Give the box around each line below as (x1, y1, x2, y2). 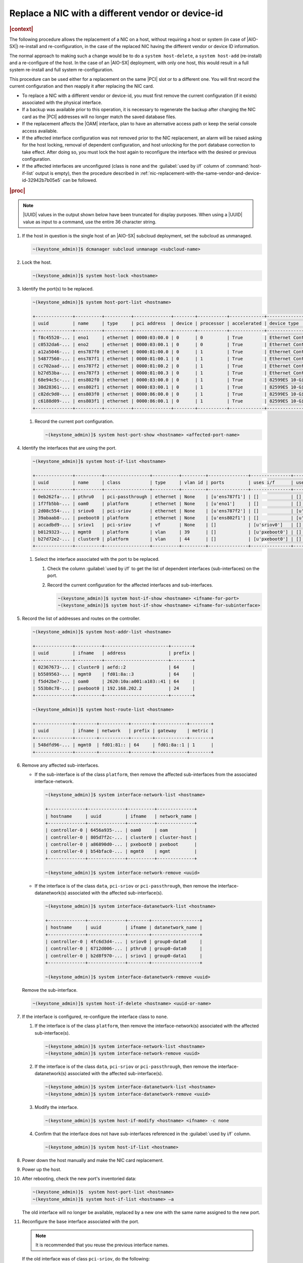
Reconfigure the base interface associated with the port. (22, 1219, 139, 1225)
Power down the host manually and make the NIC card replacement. (22, 1157, 164, 1163)
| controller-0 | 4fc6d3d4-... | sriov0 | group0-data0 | (45, 939, 203, 944)
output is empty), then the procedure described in (35, 170, 139, 176)
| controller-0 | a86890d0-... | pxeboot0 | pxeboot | (45, 842, 197, 847)
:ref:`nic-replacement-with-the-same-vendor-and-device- (140, 170, 262, 176)
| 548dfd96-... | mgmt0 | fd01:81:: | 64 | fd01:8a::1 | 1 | (32, 742, 214, 748)
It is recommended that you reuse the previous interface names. (35, 1242, 169, 1248)
